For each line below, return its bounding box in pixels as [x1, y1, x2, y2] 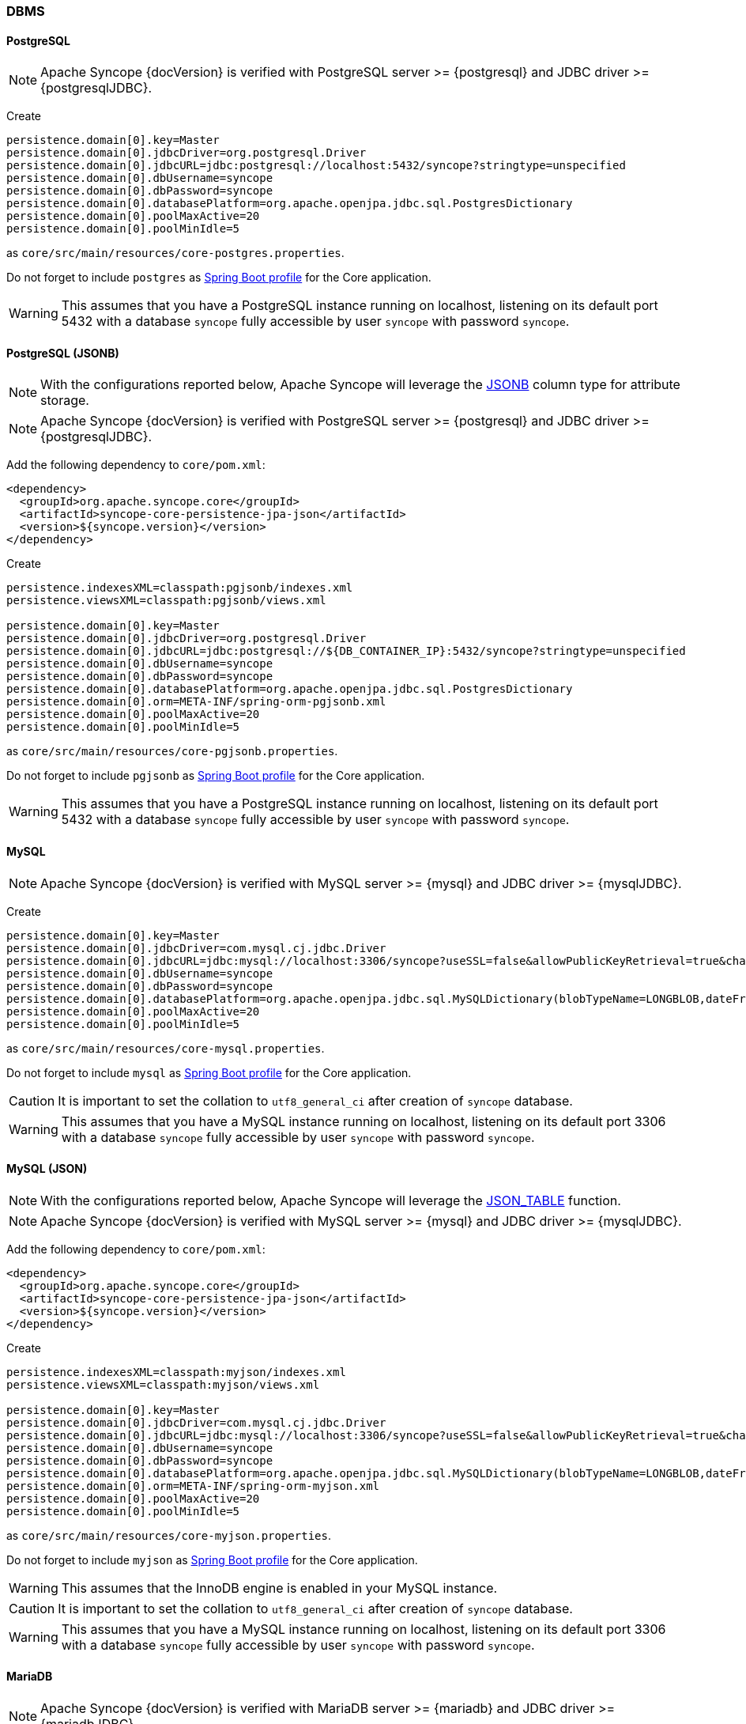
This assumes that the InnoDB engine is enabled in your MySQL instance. [61, 1579, 498, 1596]
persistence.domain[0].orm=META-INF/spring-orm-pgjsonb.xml [6, 695, 386, 709]
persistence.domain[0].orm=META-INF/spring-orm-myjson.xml [6, 1479, 380, 1492]
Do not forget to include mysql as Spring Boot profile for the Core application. [6, 1065, 412, 1079]
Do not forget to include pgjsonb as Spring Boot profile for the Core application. [6, 769, 425, 783]
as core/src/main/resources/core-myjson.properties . [6, 1528, 331, 1542]
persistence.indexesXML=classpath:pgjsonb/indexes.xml [6, 581, 353, 595]
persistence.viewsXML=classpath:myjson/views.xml [6, 1378, 320, 1391]
